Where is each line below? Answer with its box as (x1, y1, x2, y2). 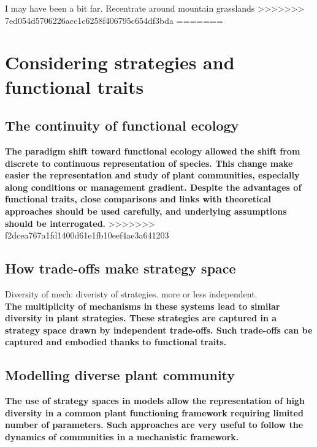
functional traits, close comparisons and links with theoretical (5, 193, 271, 205)
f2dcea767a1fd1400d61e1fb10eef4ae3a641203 (5, 229, 169, 242)
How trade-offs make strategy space (5, 259, 236, 278)
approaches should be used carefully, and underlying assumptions (5, 204, 287, 217)
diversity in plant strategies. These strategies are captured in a (5, 311, 277, 324)
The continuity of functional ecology (5, 116, 239, 135)
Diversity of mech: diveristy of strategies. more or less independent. (5, 287, 258, 300)
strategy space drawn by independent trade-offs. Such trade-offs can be (5, 323, 313, 336)
